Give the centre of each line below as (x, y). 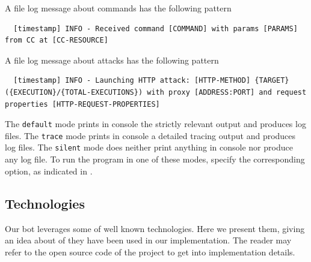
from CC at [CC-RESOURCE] (57, 40)
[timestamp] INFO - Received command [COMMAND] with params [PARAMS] (155, 28)
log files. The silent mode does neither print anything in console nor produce (149, 147)
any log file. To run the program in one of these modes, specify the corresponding (155, 159)
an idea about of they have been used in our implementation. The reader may (148, 240)
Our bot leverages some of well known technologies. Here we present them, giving (155, 228)
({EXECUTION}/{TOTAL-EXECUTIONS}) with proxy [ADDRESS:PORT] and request (156, 92)
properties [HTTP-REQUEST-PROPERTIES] (82, 104)
